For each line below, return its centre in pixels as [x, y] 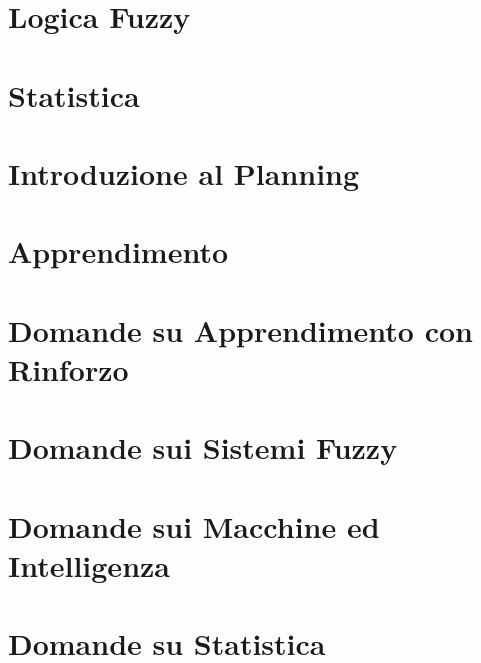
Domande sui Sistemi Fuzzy [203, 447]
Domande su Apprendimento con [240, 329]
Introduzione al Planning [184, 172]
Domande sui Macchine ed [194, 525]
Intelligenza [89, 564]
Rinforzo [68, 368]
